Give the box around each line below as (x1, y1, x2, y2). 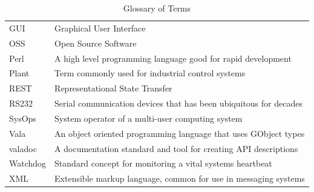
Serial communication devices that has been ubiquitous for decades (54, 97, 303, 110)
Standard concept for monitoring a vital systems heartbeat (54, 157, 272, 170)
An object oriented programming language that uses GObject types (54, 127, 305, 139)
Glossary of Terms (123, 2, 191, 14)
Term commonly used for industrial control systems (54, 67, 246, 79)
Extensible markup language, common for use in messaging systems (54, 172, 305, 185)
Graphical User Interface (54, 21, 146, 34)
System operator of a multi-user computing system (54, 111, 243, 124)
